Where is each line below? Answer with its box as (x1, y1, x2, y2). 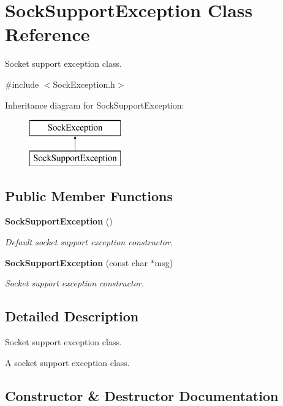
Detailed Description (5, 307, 139, 326)
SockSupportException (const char (5, 256, 148, 269)
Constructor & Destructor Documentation (5, 386, 279, 405)
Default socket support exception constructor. (5, 236, 173, 248)
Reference (5, 21, 90, 47)
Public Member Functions (5, 186, 173, 205)
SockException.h (53, 77, 115, 90)
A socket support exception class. (5, 356, 130, 369)
